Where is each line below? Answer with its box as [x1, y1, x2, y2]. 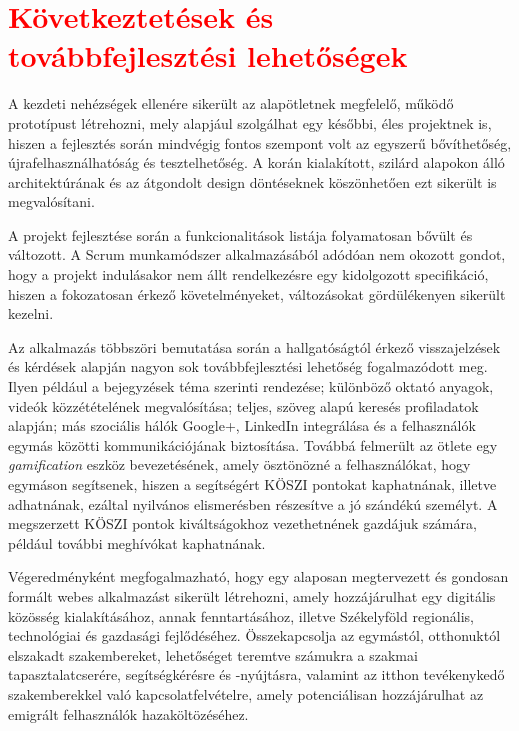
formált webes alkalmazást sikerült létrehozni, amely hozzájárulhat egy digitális [8, 585, 496, 606]
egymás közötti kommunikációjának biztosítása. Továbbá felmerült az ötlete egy [8, 434, 498, 455]
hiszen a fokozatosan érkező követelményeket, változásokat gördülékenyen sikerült [8, 283, 506, 304]
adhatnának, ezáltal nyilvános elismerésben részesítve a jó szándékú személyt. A [8, 493, 498, 514]
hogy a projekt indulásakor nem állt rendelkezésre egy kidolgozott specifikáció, [8, 264, 489, 285]
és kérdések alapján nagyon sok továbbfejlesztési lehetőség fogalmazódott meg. [8, 356, 488, 377]
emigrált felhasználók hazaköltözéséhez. [8, 703, 249, 724]
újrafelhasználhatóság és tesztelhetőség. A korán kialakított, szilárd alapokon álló [8, 152, 505, 173]
